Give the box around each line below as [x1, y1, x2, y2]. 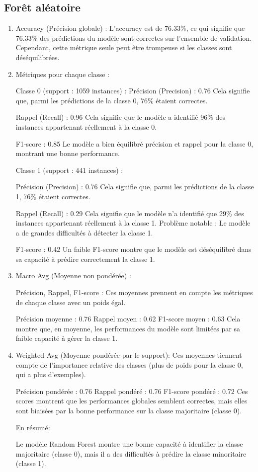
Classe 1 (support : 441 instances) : [15, 164, 123, 175]
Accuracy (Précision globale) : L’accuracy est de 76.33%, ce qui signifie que [15, 23, 245, 33]
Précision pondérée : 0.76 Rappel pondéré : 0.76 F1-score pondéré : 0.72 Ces [15, 386, 248, 396]
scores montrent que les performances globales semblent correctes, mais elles [15, 395, 248, 406]
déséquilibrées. [15, 52, 60, 62]
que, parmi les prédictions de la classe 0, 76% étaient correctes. [15, 95, 208, 105]
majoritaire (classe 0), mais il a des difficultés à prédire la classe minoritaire [15, 448, 247, 459]
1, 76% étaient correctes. [15, 191, 90, 201]
